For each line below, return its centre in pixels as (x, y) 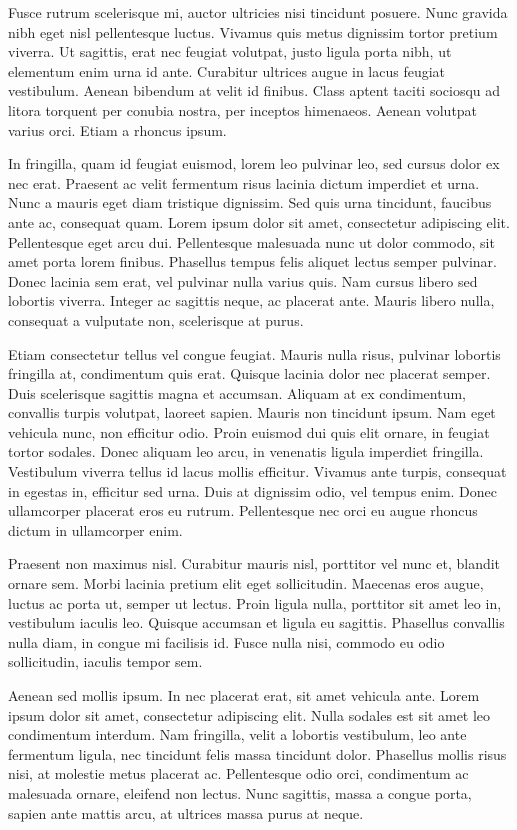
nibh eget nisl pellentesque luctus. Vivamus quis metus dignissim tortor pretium (253, 31)
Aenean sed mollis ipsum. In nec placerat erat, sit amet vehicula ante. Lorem (244, 695)
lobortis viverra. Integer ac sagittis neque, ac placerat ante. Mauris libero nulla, (251, 300)
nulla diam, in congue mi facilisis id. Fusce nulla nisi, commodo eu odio (226, 641)
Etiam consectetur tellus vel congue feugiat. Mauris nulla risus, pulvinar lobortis (254, 353)
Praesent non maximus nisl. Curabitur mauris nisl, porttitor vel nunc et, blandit (254, 563)
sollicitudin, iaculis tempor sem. (105, 661)
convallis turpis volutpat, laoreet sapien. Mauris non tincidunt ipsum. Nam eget (252, 412)
